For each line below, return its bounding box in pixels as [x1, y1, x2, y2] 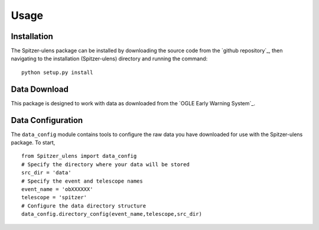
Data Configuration [11, 115, 83, 125]
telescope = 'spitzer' [21, 194, 87, 201]
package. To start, [11, 139, 56, 146]
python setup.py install [21, 69, 93, 76]
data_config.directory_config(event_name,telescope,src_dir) [21, 210, 202, 218]
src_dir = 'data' [21, 169, 71, 176]
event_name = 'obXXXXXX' [21, 186, 93, 192]
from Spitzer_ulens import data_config [21, 153, 137, 160]
